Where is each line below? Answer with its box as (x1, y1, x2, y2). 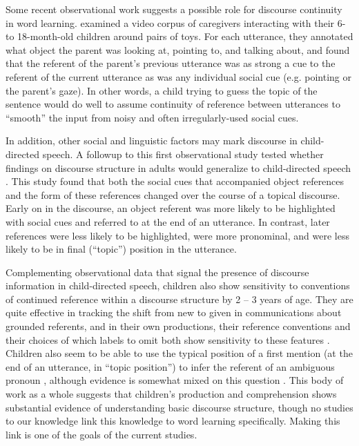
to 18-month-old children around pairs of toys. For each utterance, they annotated (6, 29, 353, 43)
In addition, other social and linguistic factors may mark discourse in (6, 133, 298, 148)
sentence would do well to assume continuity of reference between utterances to (6, 97, 340, 111)
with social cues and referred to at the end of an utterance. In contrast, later (6, 214, 330, 229)
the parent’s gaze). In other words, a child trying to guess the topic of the (6, 83, 318, 97)
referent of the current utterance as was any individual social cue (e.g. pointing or (6, 69, 351, 84)
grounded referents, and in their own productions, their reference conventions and (6, 319, 351, 333)
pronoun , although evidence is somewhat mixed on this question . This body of (6, 373, 344, 387)
